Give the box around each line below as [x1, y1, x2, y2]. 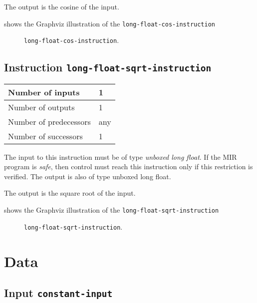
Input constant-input [4, 285, 113, 301]
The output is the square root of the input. [4, 188, 136, 198]
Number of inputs [8, 86, 80, 98]
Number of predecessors [8, 115, 91, 127]
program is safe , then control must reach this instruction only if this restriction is [4, 161, 253, 172]
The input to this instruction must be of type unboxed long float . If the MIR [4, 151, 237, 162]
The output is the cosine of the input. [4, 1, 119, 11]
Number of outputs [8, 101, 75, 113]
